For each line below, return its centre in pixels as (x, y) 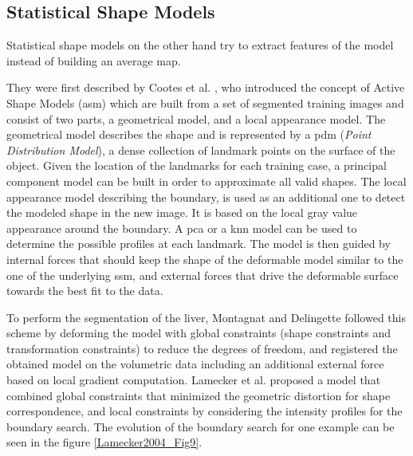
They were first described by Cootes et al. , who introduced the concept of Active (206, 87)
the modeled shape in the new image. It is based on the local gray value (182, 212)
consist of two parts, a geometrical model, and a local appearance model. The (196, 118)
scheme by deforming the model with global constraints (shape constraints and (199, 333)
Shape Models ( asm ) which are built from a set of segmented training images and (205, 102)
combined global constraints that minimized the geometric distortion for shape (199, 395)
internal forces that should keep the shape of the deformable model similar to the (205, 259)
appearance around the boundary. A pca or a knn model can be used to (182, 228)
